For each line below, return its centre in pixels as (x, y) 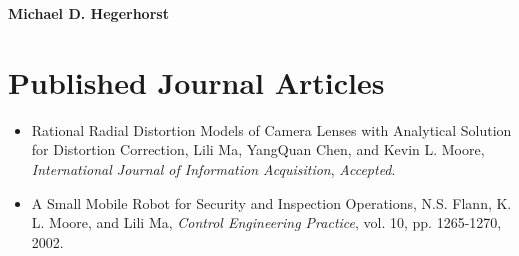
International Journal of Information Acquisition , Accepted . (213, 168)
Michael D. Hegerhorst (88, 13)
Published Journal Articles (196, 81)
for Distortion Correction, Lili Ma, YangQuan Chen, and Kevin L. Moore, (258, 149)
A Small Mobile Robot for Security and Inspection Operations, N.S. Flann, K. (271, 202)
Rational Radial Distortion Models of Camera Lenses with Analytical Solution (271, 129)
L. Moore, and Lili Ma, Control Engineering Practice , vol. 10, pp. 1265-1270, (266, 222)
